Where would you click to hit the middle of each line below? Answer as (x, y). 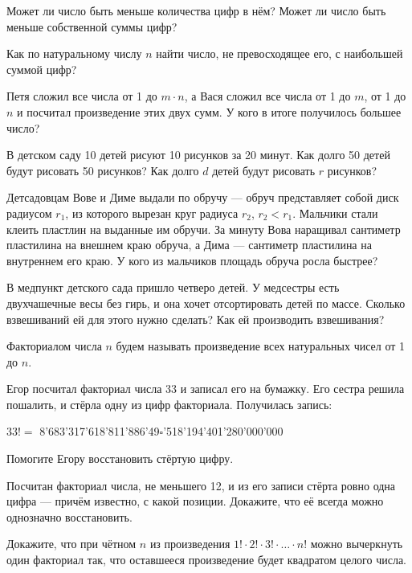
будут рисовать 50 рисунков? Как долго (103, 170)
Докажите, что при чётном (71, 544)
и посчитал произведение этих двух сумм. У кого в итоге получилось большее (209, 111)
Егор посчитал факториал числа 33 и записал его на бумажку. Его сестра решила (206, 389)
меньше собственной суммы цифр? (92, 26)
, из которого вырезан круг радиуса (152, 213)
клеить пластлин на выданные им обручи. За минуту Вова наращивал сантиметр (204, 229)
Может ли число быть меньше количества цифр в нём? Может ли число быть (196, 10)
